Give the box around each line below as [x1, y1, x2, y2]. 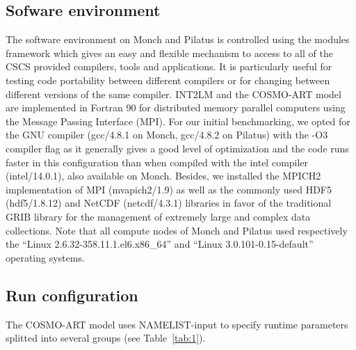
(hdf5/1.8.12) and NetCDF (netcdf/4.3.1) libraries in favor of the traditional [6, 196, 332, 210]
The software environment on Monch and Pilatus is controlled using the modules [6, 32, 350, 47]
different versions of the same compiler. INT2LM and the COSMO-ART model [6, 86, 341, 101]
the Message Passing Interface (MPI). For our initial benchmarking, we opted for [6, 113, 350, 128]
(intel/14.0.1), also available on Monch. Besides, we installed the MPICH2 [6, 168, 321, 183]
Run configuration [6, 284, 138, 305]
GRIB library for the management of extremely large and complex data [6, 209, 311, 223]
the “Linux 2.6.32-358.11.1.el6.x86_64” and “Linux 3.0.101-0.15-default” [6, 237, 314, 251]
